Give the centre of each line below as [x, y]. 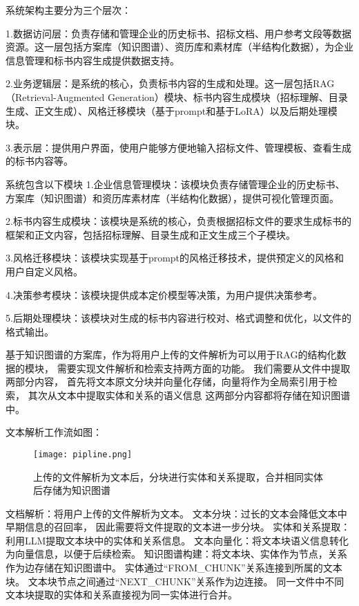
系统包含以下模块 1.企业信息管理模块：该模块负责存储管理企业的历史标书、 [175, 184]
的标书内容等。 [39, 161]
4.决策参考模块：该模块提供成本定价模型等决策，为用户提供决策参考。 [164, 294]
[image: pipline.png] [83, 454]
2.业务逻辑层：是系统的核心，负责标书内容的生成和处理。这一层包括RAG [170, 83]
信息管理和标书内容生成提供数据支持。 [93, 60]
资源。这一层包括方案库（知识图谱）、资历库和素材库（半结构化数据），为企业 [179, 47]
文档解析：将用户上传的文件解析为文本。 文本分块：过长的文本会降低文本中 [176, 513]
